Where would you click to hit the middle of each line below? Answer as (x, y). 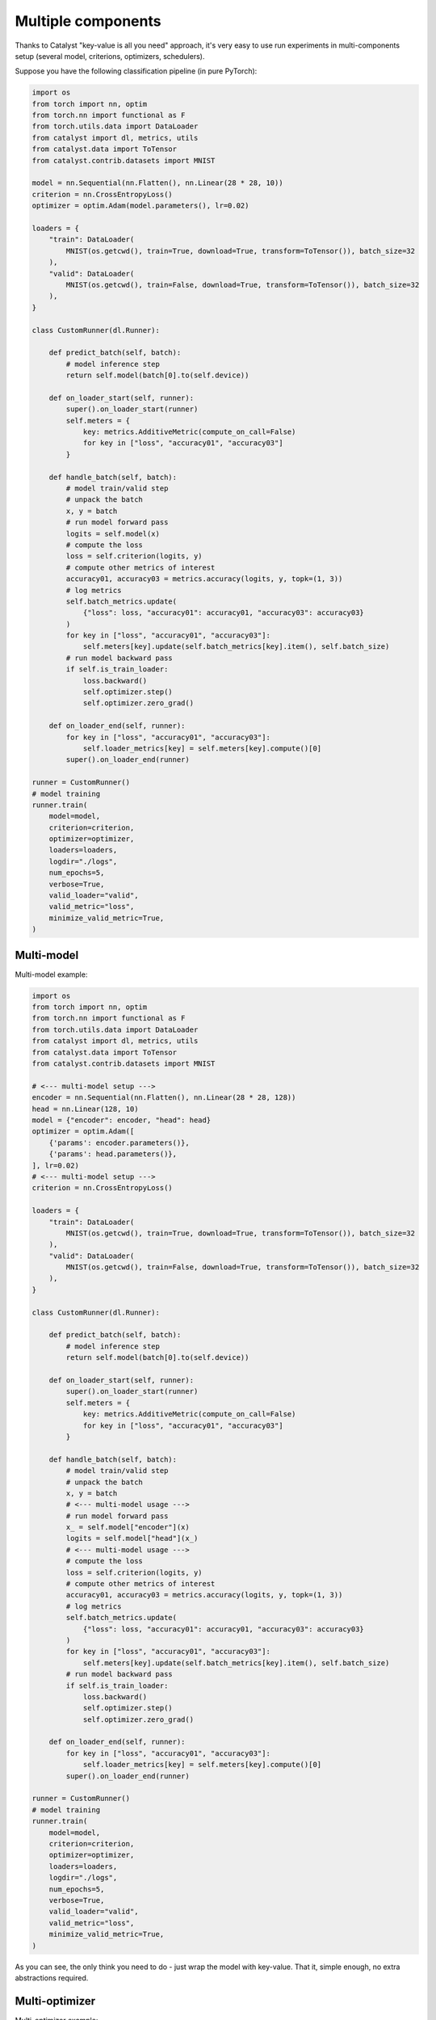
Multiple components (88, 21)
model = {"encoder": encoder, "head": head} (122, 1120)
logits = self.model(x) (113, 534)
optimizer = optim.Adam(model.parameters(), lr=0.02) (140, 206)
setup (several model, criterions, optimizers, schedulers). (110, 56)
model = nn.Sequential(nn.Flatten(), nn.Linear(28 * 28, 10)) (157, 183)
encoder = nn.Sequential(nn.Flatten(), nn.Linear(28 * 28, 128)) (164, 1098)
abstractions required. (52, 1978)
